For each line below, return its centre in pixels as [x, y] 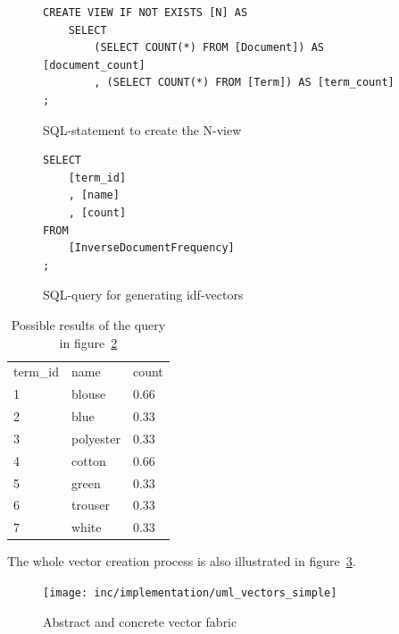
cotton [89, 460]
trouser [91, 505]
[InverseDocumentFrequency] [151, 248]
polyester [96, 438]
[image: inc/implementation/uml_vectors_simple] [190, 592]
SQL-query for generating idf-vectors [143, 295]
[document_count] [94, 65]
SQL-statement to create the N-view [142, 129]
